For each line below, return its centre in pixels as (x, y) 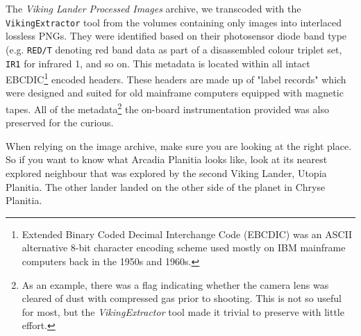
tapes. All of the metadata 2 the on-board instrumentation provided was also (167, 108)
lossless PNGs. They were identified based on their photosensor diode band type (176, 36)
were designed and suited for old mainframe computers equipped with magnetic (175, 93)
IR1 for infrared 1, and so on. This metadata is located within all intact (158, 63)
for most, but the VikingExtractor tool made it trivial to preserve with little (183, 311)
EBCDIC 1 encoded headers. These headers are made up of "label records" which (176, 78)
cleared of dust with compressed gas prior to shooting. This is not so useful (182, 298)
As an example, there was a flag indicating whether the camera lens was (175, 284)
